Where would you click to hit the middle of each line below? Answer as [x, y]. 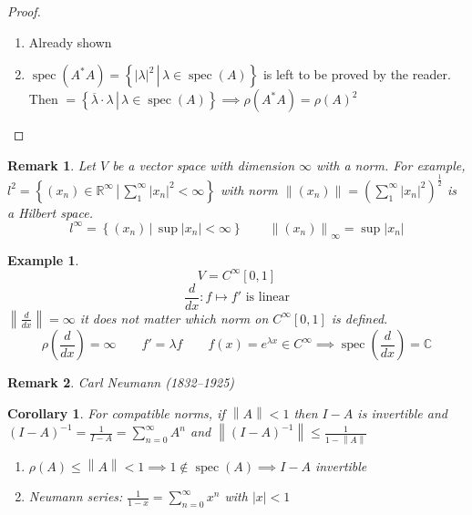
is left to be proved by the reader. [357, 74]
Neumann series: [76, 496]
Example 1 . [43, 259]
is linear [268, 298]
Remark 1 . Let [51, 165]
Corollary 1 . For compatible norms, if [116, 413]
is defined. [359, 318]
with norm [249, 189]
